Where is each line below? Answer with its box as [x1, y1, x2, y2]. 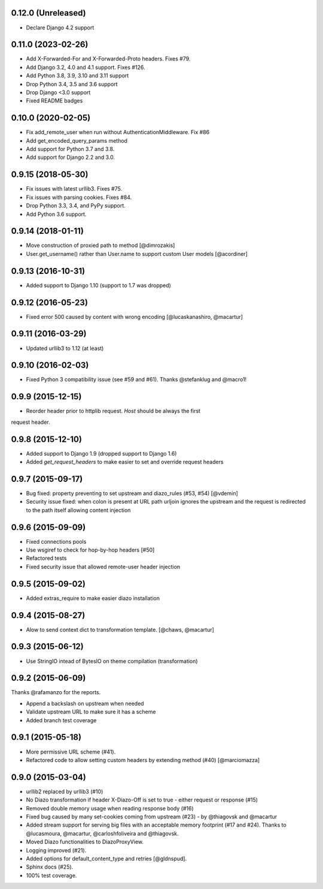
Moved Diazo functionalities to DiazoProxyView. [26, 838, 144, 845]
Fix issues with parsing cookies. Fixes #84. [26, 194, 132, 201]
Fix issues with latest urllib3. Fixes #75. [26, 185, 123, 192]
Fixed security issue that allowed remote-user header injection [26, 563, 181, 570]
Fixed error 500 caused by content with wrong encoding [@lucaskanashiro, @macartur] [26, 313, 243, 320]
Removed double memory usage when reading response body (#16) [26, 804, 194, 812]
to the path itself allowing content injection [26, 507, 131, 514]
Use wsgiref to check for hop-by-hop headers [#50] [26, 546, 155, 554]
